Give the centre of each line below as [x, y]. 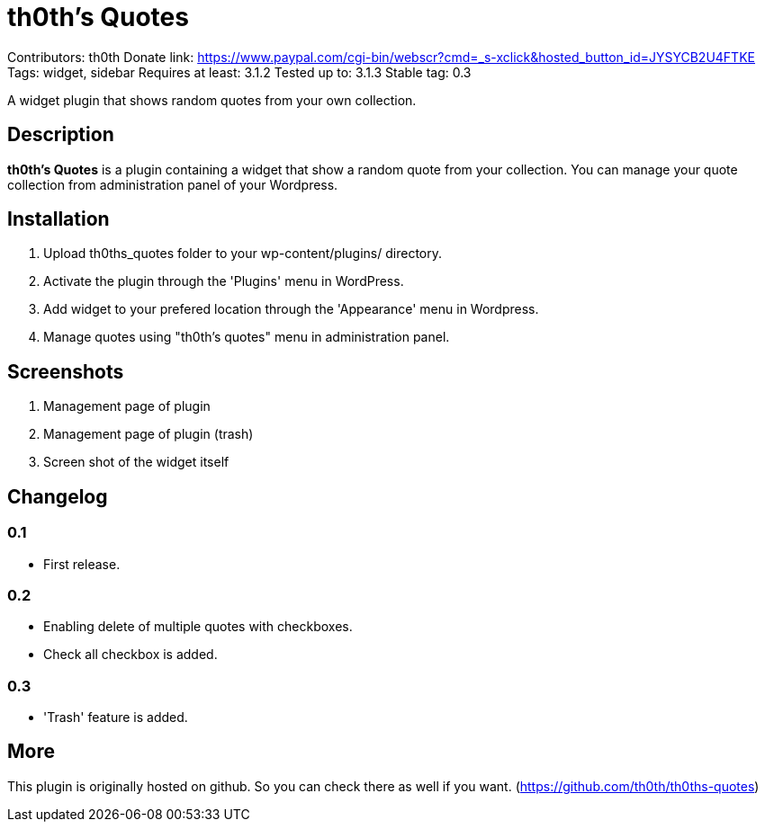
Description [61, 135]
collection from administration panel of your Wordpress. [173, 184]
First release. [82, 564]
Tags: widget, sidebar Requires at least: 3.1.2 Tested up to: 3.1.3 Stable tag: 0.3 [239, 72]
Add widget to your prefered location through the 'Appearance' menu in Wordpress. [291, 309]
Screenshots [66, 371]
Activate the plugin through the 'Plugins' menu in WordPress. [224, 281]
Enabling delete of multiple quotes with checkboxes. [198, 627]
